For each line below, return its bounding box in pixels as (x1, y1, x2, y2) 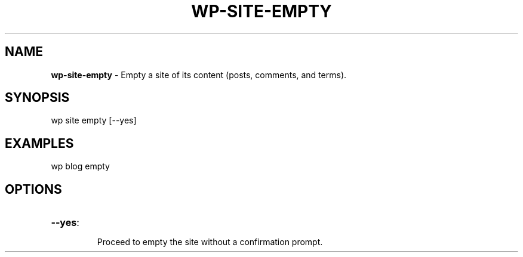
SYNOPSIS (5, 90, 70, 106)
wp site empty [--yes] (51, 115, 137, 126)
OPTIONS (5, 181, 62, 197)
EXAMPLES (5, 135, 74, 151)
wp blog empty (51, 161, 110, 172)
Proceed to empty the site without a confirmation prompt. (97, 237, 323, 247)
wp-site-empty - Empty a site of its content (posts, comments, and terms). (51, 69, 347, 80)
